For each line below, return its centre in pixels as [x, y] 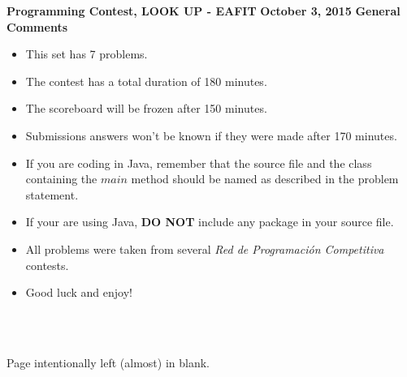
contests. [47, 265]
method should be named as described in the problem [265, 179]
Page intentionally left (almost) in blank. [108, 362]
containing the [61, 179]
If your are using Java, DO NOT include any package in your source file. [210, 222]
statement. [52, 194]
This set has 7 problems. [87, 54]
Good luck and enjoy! [79, 292]
